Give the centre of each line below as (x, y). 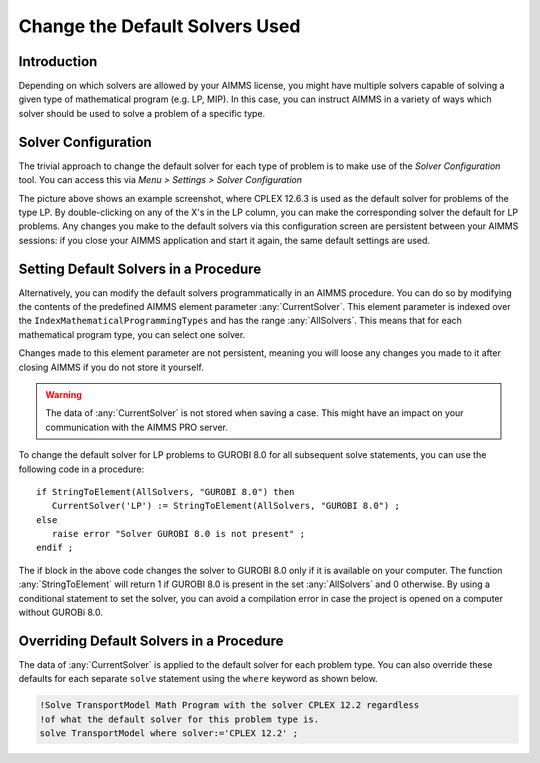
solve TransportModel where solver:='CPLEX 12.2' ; (169, 733)
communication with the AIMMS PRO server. (137, 427)
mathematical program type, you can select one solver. (132, 334)
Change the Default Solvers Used (159, 26)
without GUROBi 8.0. (61, 612)
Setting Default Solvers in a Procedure (140, 268)
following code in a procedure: (81, 469)
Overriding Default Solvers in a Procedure (151, 640)
